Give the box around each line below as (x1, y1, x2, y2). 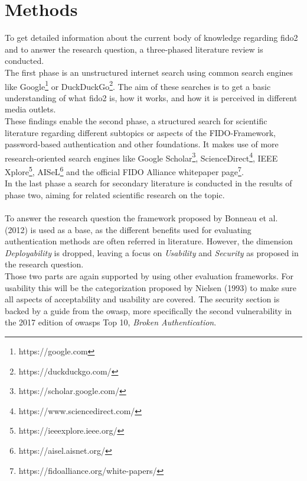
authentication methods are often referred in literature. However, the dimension (5, 235, 293, 247)
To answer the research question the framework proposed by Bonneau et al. (5, 212, 278, 224)
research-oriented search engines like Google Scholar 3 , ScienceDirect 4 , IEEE (5, 150, 278, 164)
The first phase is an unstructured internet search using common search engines (5, 66, 293, 78)
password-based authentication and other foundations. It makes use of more (5, 138, 279, 150)
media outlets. (5, 103, 56, 115)
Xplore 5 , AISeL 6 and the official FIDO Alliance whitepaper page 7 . (5, 163, 244, 177)
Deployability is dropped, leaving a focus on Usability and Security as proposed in (5, 246, 299, 259)
